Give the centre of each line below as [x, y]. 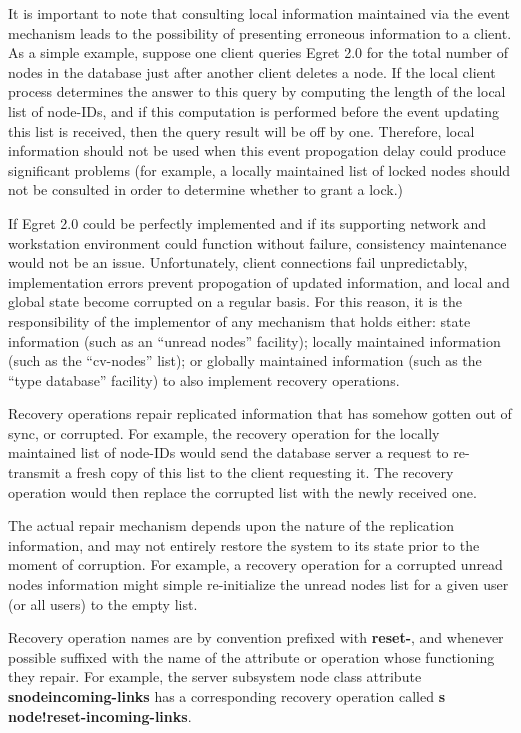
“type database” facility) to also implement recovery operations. [204, 379]
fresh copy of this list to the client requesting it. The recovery [265, 472]
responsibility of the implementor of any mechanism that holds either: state [239, 320]
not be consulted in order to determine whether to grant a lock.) [205, 189]
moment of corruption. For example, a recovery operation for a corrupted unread [255, 564]
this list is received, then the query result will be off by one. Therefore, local [241, 130]
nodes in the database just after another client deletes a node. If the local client [252, 71]
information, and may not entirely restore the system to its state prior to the [244, 544]
